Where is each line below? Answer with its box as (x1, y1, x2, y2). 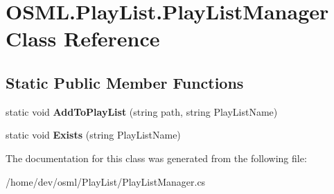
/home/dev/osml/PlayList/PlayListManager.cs (6, 174, 206, 188)
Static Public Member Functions (6, 71, 244, 93)
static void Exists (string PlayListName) (6, 127, 181, 142)
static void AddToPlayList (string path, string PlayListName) (6, 104, 278, 118)
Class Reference (6, 24, 160, 53)
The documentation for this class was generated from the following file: (6, 150, 307, 165)
